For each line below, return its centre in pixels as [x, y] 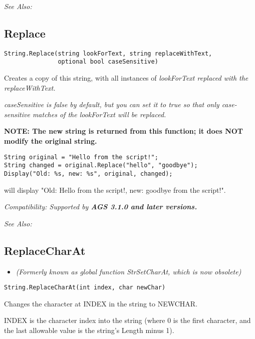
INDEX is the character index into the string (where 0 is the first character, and [127, 320]
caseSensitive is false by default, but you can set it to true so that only [112, 104]
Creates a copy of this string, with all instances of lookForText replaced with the [126, 78]
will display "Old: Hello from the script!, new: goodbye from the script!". [115, 190]
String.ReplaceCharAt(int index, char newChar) [85, 288]
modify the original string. [51, 141]
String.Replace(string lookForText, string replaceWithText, [108, 53]
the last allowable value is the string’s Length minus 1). [89, 330]
